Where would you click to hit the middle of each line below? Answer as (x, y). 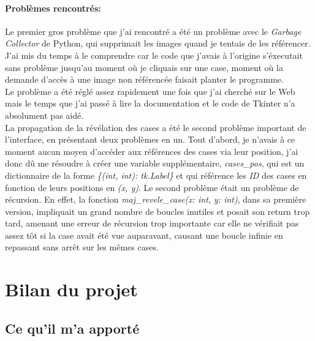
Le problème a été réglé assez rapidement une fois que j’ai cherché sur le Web (150, 91)
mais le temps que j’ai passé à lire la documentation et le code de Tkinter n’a (150, 103)
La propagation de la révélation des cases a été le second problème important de (156, 127)
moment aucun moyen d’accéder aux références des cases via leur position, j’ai (152, 151)
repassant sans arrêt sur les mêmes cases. (82, 247)
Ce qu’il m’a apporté (72, 328)
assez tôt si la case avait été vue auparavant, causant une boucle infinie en (144, 235)
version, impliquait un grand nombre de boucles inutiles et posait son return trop (157, 211)
